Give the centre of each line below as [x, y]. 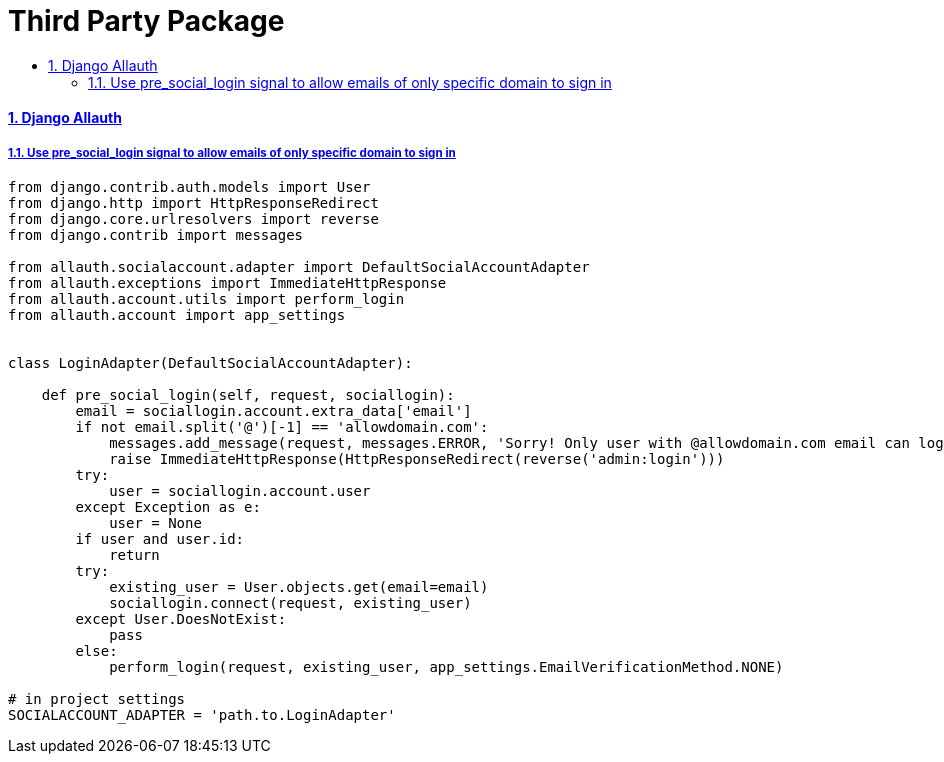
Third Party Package [146, 21]
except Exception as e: [168, 507]
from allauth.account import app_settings [177, 315]
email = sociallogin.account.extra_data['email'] [273, 411]
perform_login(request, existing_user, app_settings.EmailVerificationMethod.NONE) [446, 667]
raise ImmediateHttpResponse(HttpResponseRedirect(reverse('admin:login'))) [417, 459]
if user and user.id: [160, 539]
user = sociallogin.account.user [240, 491]
